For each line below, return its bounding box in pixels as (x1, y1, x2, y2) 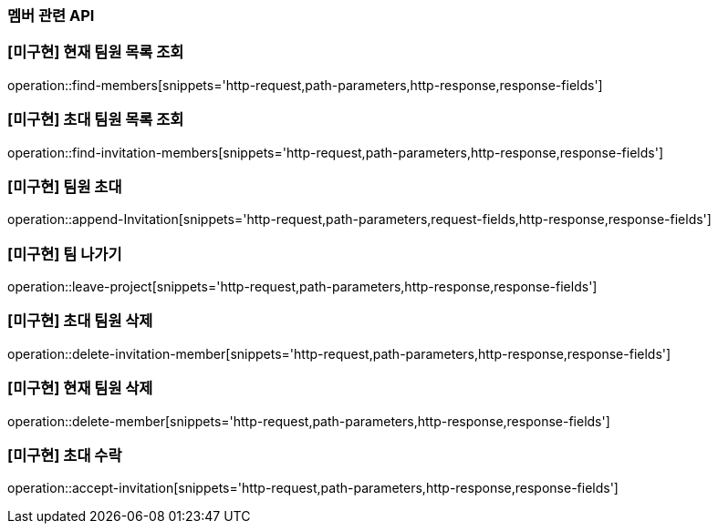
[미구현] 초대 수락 (7, 445, 122, 465)
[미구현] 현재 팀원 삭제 (7, 379, 153, 398)
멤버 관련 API (7, 6, 95, 25)
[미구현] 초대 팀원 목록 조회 (7, 110, 184, 129)
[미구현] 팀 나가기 (7, 244, 122, 263)
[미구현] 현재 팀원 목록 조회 (7, 43, 184, 62)
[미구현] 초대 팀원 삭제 (7, 311, 153, 331)
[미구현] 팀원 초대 (7, 177, 122, 196)
